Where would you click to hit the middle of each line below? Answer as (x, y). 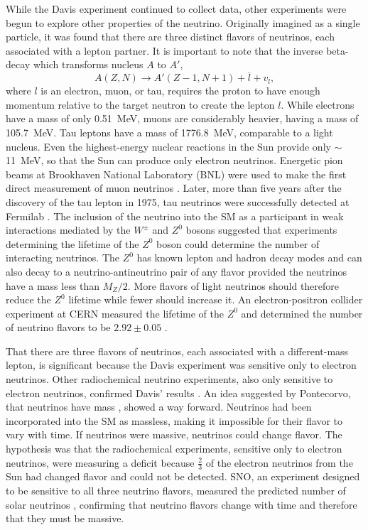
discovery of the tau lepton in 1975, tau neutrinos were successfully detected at (178, 201)
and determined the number (302, 313)
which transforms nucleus (88, 64)
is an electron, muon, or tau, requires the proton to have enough (180, 91)
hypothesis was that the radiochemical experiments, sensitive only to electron (174, 449)
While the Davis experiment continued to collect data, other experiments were (176, 9)
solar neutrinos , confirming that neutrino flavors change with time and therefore (182, 504)
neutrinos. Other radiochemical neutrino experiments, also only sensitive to (169, 379)
